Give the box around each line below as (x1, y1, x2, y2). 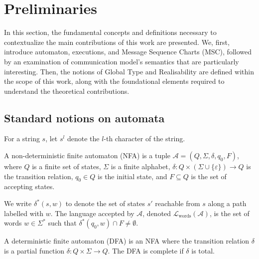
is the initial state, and (98, 171, 167, 181)
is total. (191, 245, 215, 256)
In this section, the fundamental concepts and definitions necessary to (4, 27, 217, 37)
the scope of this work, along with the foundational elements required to (4, 76, 225, 86)
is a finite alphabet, (111, 161, 170, 172)
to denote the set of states (65, 198, 145, 209)
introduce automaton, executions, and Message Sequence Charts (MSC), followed (4, 46, 252, 57)
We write (4, 198, 32, 209)
